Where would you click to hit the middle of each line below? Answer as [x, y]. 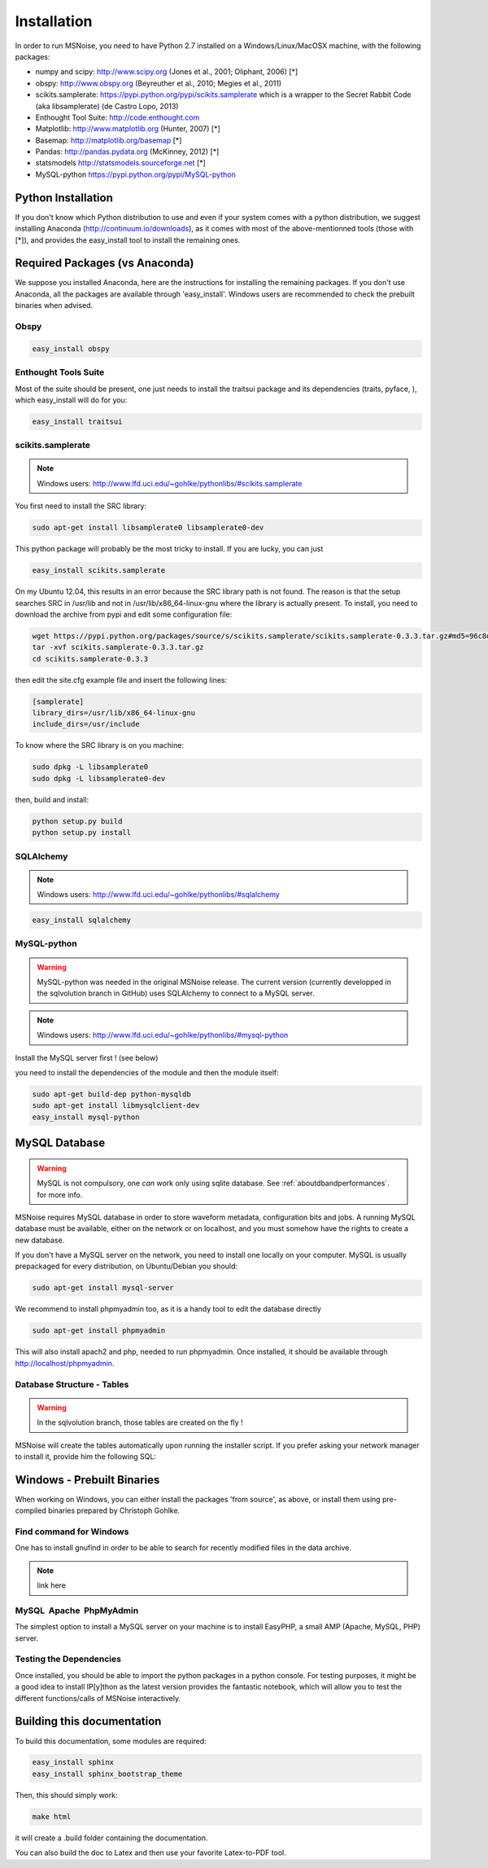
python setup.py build [77, 821]
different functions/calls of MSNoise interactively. [98, 1698]
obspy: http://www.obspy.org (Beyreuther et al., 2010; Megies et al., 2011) [159, 83]
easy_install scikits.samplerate [99, 571]
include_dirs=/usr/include [86, 724]
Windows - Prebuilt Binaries [87, 1480]
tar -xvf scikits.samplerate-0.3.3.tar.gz [118, 647]
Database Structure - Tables [72, 1384]
